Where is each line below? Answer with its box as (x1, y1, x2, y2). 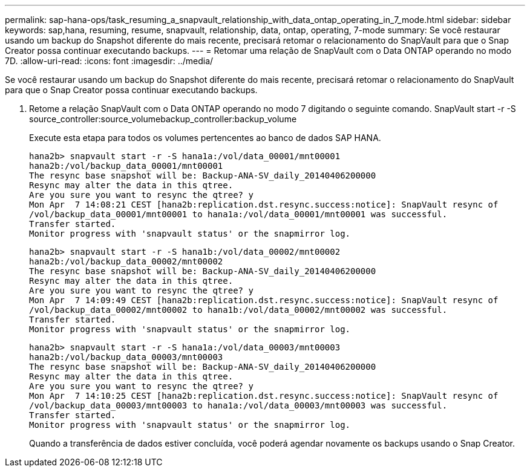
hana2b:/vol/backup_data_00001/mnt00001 (29, 161, 223, 171)
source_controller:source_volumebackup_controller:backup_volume (29, 114, 297, 124)
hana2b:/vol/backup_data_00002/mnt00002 (29, 257, 223, 266)
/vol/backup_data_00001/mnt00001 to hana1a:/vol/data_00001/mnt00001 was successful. (29, 209, 448, 219)
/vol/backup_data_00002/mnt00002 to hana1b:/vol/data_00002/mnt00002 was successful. (29, 305, 448, 315)
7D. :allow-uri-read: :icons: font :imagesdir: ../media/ (5, 56, 214, 66)
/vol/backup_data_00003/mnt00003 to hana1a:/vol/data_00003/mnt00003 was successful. (29, 401, 448, 410)
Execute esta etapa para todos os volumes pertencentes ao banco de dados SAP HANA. (29, 133, 381, 143)
